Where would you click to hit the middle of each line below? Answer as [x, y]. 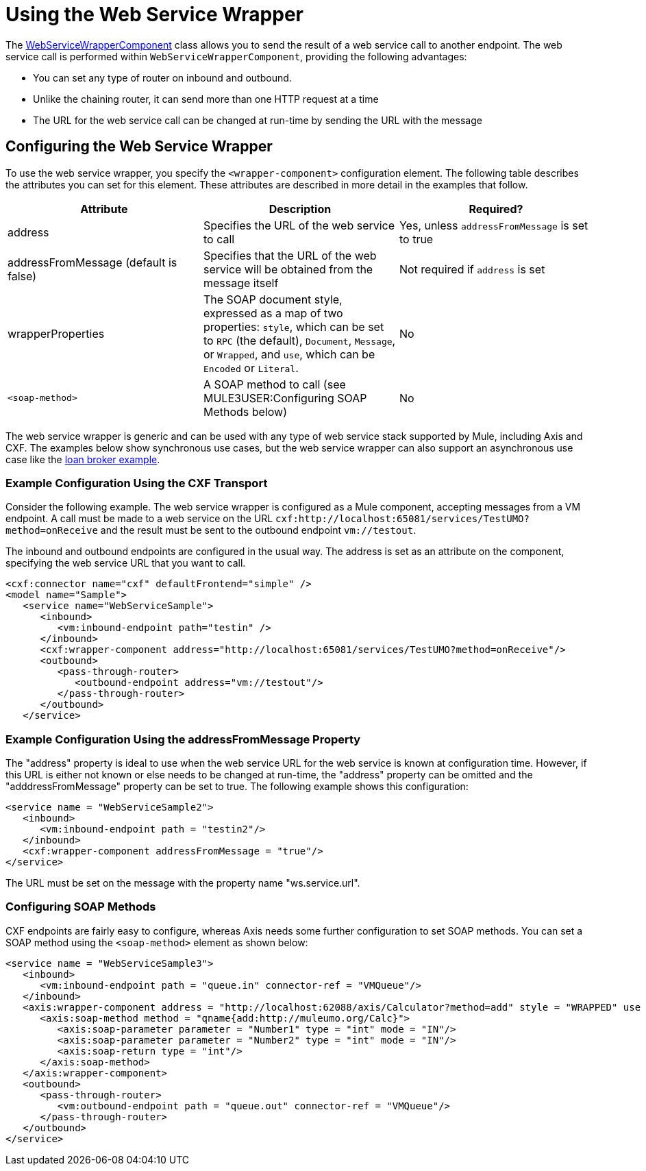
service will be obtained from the [288, 269]
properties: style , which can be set [294, 326]
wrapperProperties [56, 333]
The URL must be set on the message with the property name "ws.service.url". [183, 883]
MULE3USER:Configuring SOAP [285, 398]
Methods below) [245, 411]
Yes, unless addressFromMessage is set [494, 225]
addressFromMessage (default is [92, 262]
